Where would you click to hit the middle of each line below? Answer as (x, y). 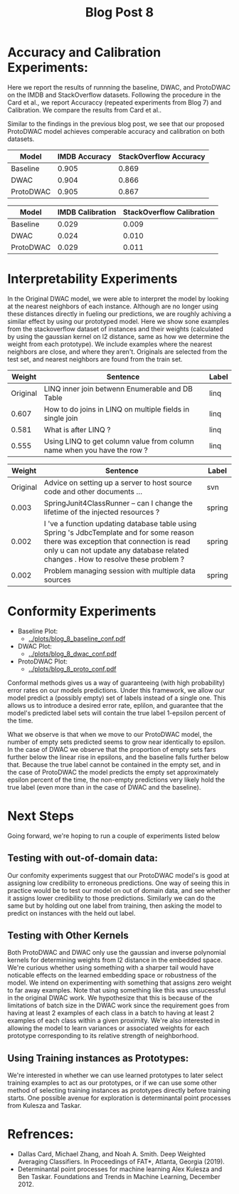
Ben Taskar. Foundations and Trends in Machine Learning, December (119, 1177)
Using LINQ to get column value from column (119, 441)
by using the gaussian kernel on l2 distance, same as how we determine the (118, 336)
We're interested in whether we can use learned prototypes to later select (115, 1075)
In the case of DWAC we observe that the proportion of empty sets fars (112, 749)
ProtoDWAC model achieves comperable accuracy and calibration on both (116, 131)
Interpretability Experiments (92, 279)
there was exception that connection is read (117, 541)
